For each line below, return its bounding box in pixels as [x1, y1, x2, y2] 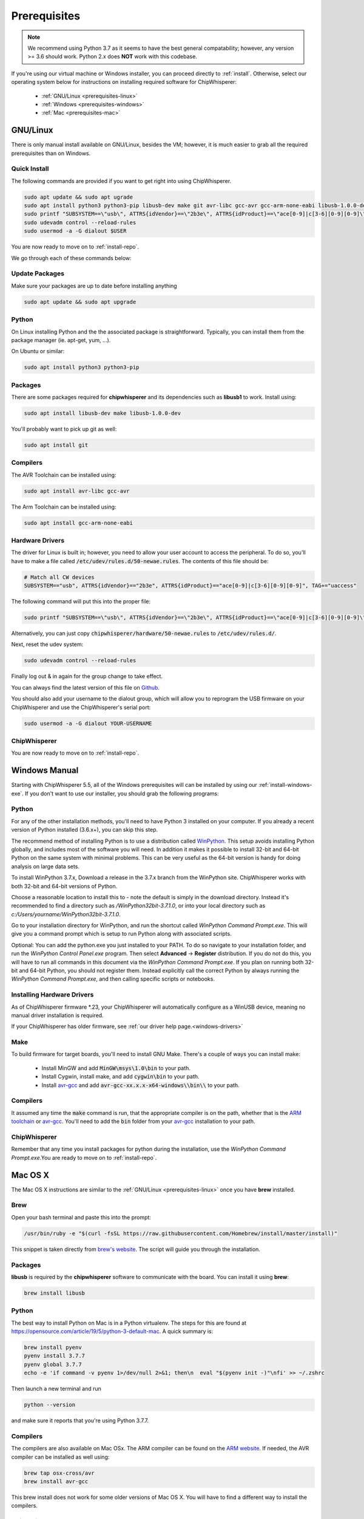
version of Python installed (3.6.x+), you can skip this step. [11, 826, 158, 834]
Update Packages [11, 269, 65, 278]
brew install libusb [24, 1289, 85, 1297]
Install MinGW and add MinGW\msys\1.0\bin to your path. [41, 1064, 191, 1072]
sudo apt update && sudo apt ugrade [24, 193, 133, 201]
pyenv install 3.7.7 [24, 1353, 85, 1359]
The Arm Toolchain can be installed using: [11, 503, 116, 510]
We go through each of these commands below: [11, 254, 132, 261]
